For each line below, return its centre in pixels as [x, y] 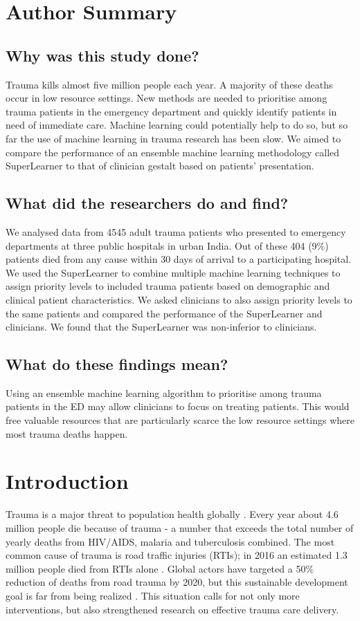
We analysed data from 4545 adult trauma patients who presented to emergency [176, 231]
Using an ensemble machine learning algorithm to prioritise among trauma [164, 392]
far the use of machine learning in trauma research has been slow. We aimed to [173, 138]
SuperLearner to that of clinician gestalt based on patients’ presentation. [160, 166]
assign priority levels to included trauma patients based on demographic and [168, 286]
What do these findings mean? [117, 364]
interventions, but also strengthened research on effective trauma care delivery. [172, 609]
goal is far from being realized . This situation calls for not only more [153, 595]
